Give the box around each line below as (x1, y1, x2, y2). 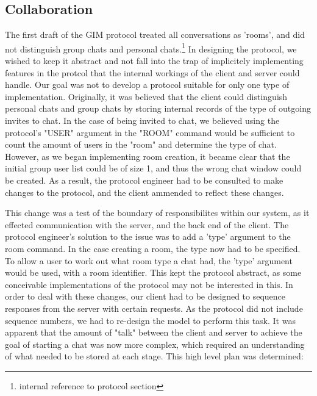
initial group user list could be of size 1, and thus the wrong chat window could (5, 162, 302, 175)
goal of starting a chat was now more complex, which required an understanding (5, 337, 305, 350)
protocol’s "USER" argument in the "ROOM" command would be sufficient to (5, 126, 295, 139)
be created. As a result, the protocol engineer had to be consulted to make (5, 173, 283, 186)
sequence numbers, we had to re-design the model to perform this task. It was (5, 314, 296, 326)
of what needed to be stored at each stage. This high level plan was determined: (5, 350, 304, 362)
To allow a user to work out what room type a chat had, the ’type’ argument (5, 254, 293, 267)
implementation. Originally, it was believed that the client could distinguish (5, 90, 288, 103)
